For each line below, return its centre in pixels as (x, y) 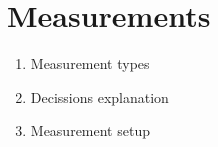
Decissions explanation (99, 96)
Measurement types (90, 63)
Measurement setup (90, 130)
